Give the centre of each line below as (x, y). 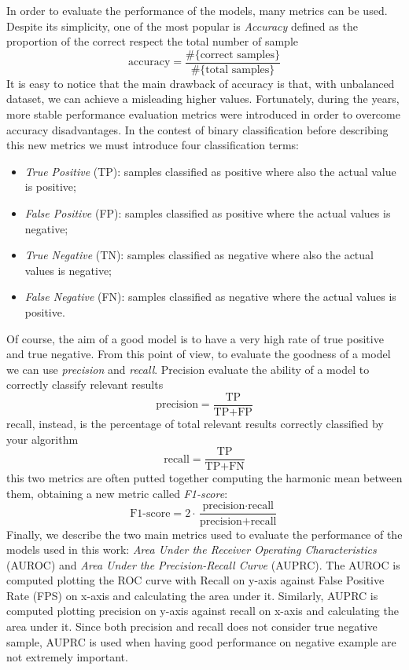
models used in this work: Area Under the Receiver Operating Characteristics (192, 549)
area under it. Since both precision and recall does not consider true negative (192, 626)
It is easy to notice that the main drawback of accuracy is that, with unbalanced (201, 83)
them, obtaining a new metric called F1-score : (117, 493)
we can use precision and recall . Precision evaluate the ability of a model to (188, 369)
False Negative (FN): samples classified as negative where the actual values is (210, 297)
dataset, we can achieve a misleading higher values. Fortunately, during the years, (203, 99)
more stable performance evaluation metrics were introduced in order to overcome (203, 114)
